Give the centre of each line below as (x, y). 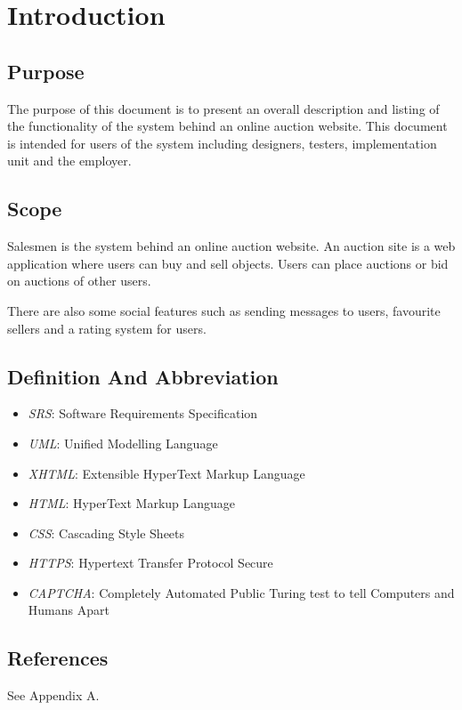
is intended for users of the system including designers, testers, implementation (222, 143)
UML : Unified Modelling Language (123, 443)
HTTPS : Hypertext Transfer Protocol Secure (150, 563)
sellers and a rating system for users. (107, 328)
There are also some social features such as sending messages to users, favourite (224, 310)
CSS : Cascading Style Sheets (106, 532)
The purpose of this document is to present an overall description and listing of (223, 108)
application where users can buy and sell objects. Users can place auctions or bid (228, 263)
